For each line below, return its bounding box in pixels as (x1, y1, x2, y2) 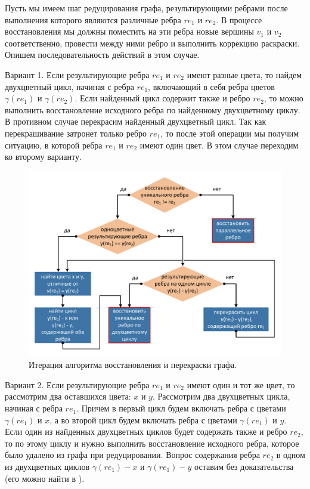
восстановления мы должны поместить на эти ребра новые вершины (5, 25, 254, 38)
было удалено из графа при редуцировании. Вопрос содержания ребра (5, 448, 260, 461)
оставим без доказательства (194, 460, 294, 473)
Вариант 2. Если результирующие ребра (5, 378, 150, 391)
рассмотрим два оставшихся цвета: (5, 390, 131, 403)
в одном (276, 448, 305, 461)
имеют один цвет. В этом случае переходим (139, 138, 299, 151)
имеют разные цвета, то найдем (187, 68, 302, 81)
